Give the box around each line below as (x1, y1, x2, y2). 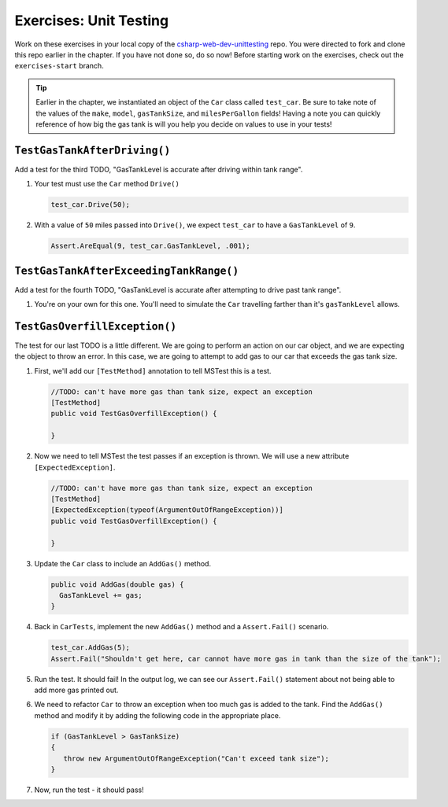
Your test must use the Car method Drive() (34, 179, 180, 189)
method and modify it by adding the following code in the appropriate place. (34, 710, 281, 720)
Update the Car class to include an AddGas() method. (34, 558, 212, 568)
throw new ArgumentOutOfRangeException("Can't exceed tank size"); (63, 754, 330, 763)
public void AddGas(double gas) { (50, 580, 184, 589)
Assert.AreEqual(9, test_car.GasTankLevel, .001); (50, 241, 251, 251)
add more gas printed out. (34, 685, 119, 695)
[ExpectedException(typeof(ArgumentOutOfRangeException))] (50, 506, 283, 514)
